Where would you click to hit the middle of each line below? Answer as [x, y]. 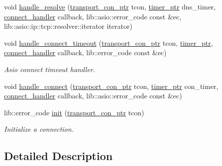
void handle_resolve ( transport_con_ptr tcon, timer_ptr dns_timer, [110, 6]
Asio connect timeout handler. [50, 69]
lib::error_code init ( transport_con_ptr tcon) [74, 112]
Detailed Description [58, 156]
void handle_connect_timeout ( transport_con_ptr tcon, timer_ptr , [109, 42]
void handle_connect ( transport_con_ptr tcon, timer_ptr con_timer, [111, 86]
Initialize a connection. [39, 129]
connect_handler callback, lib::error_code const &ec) [85, 52]
